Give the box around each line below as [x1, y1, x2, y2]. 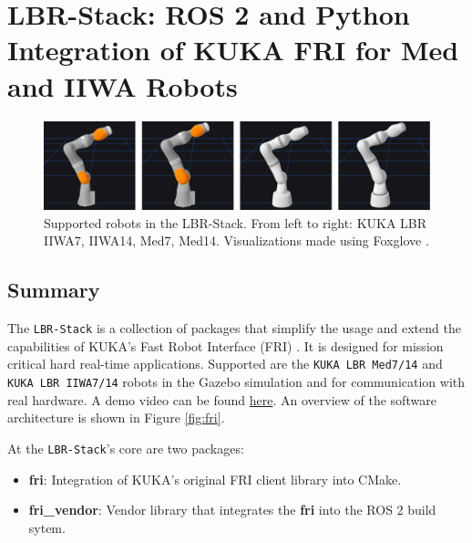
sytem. [28, 517, 66, 537]
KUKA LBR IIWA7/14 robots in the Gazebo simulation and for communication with [7, 372, 466, 392]
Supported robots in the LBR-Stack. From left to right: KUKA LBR [44, 213, 427, 232]
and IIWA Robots [7, 67, 238, 104]
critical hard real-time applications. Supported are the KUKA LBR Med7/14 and [7, 354, 443, 373]
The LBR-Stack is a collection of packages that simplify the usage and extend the [7, 318, 461, 338]
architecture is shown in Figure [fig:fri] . [7, 408, 225, 427]
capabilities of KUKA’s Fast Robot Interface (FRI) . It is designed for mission [7, 336, 444, 355]
